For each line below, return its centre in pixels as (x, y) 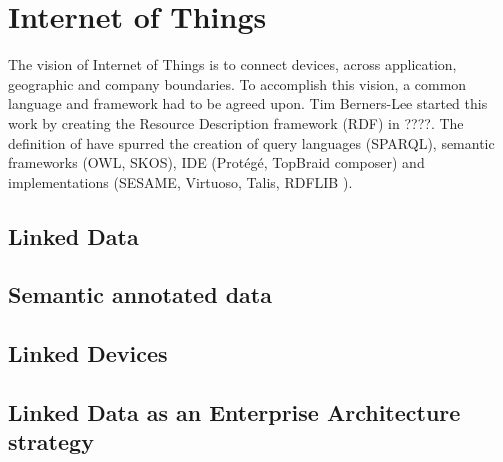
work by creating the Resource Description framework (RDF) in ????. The (236, 122)
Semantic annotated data (140, 294)
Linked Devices (88, 353)
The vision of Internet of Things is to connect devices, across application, (232, 64)
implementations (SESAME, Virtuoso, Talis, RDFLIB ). (180, 181)
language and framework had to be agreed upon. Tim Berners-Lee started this (248, 103)
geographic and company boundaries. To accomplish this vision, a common (237, 83)
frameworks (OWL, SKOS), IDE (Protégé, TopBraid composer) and (216, 162)
